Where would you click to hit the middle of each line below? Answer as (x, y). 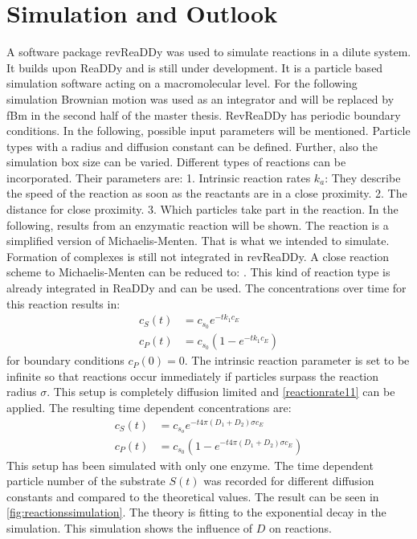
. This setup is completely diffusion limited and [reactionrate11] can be (221, 392)
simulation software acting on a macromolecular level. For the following (182, 83)
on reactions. (300, 527)
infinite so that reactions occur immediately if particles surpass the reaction (193, 376)
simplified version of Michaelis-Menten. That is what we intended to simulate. (198, 241)
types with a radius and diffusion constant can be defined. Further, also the (192, 146)
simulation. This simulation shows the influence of (130, 527)
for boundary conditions (65, 360)
